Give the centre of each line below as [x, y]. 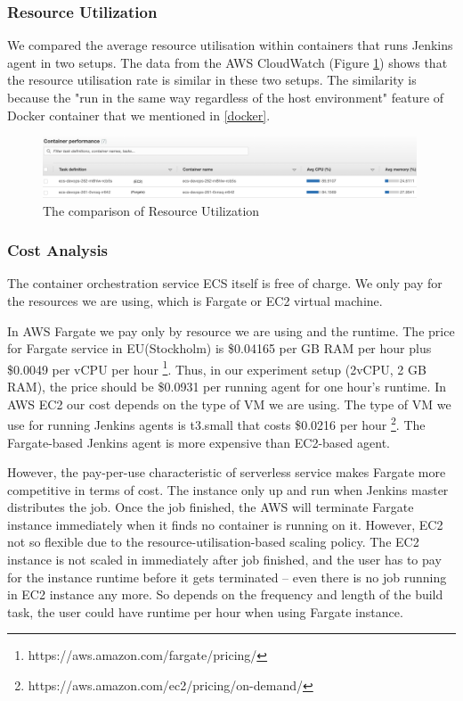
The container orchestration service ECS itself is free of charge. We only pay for [225, 283]
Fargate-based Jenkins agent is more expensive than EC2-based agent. [199, 442]
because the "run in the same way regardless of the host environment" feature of [226, 97]
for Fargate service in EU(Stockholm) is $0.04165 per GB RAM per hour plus [219, 348]
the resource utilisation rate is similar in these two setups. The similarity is [212, 80]
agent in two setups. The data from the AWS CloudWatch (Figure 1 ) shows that [227, 62]
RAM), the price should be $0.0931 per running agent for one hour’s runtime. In [227, 387]
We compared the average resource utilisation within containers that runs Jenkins [230, 45]
